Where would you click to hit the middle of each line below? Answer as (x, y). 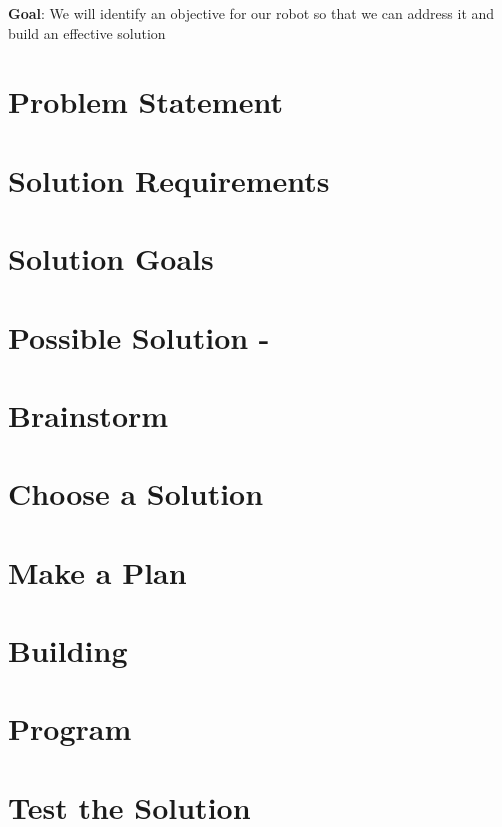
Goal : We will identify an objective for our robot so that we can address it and (251, 13)
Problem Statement (145, 101)
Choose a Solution (136, 493)
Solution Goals (111, 258)
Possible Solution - (139, 336)
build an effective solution (87, 32)
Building (68, 650)
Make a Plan (97, 571)
